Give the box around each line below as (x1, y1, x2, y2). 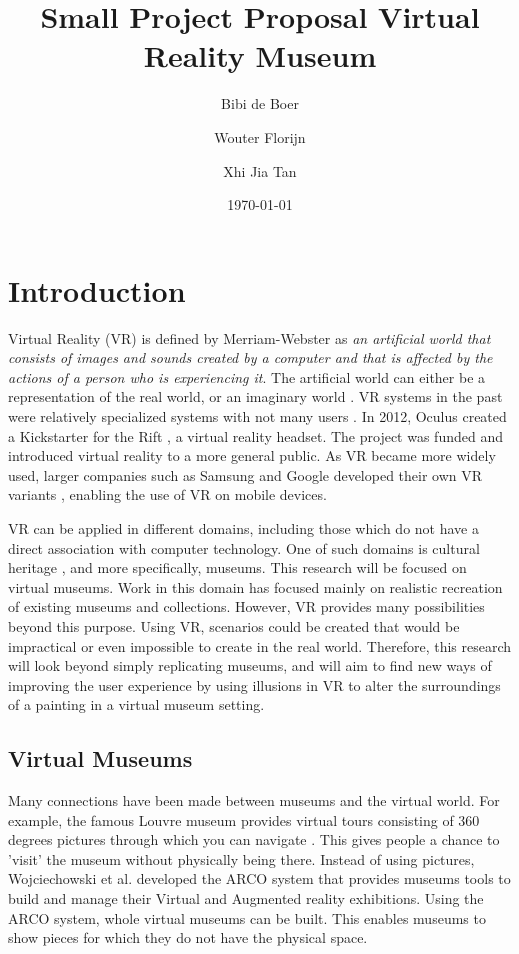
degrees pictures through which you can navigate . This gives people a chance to (8, 829, 500, 850)
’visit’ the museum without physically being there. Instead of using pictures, (8, 848, 475, 869)
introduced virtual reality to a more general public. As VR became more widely (8, 445, 496, 466)
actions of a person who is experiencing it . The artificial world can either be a (8, 366, 486, 387)
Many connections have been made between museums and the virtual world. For (8, 790, 500, 811)
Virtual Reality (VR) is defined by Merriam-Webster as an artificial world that (8, 327, 491, 348)
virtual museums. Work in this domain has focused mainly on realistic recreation (8, 576, 503, 597)
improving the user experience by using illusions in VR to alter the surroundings (8, 674, 501, 695)
